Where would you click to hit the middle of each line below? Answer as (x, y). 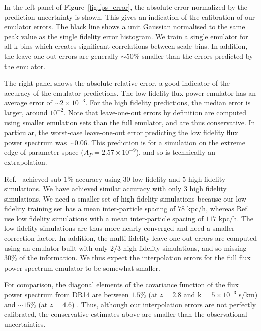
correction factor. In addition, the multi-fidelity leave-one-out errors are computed (131, 238)
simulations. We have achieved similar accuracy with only (93, 189)
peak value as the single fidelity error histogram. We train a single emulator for (126, 36)
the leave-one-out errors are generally (61, 56)
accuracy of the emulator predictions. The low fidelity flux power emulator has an (130, 92)
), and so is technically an (175, 152)
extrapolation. (26, 161)
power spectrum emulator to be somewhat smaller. (82, 267)
